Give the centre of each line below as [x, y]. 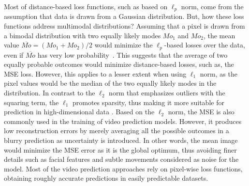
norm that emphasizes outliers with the [167, 93]
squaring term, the [31, 102]
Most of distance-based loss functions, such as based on [86, 6]
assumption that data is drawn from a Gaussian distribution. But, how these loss [124, 16]
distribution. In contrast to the [50, 93]
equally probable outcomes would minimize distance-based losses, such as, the [119, 64]
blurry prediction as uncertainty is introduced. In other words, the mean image [121, 140]
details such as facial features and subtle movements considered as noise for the [121, 159]
